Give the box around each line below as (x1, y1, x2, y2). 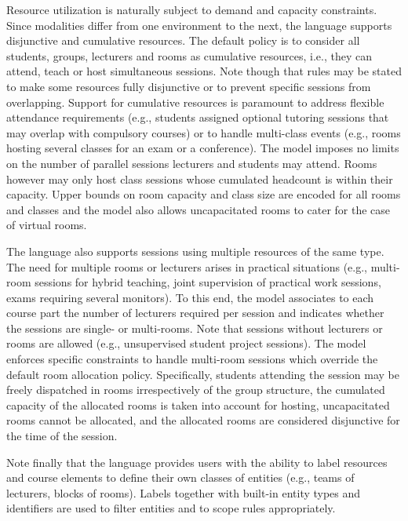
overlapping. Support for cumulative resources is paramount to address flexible (6, 93, 384, 110)
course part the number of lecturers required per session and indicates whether (6, 304, 384, 321)
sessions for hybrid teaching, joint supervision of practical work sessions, (35, 274, 381, 290)
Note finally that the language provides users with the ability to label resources (6, 454, 388, 470)
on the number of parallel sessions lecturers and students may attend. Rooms (6, 155, 377, 171)
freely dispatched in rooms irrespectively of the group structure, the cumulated (6, 381, 385, 398)
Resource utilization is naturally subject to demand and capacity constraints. (6, 2, 377, 17)
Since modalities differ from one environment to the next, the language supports (6, 16, 392, 33)
